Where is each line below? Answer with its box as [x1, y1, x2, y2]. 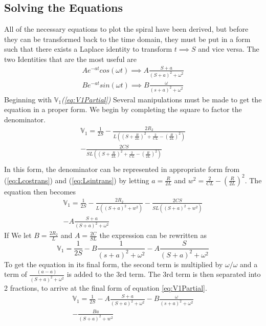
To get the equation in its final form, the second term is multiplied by [4, 258, 223, 269]
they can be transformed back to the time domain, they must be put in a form [4, 33, 251, 44]
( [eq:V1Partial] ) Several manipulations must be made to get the [61, 94, 262, 104]
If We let [4, 230, 32, 241]
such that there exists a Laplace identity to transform [4, 44, 172, 54]
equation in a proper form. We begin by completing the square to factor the [4, 104, 242, 115]
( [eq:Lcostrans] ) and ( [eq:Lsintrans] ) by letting [4, 175, 149, 185]
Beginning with [4, 94, 52, 104]
